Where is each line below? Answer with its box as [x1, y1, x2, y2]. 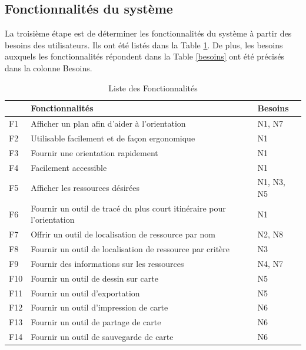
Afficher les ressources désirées [31, 181, 140, 194]
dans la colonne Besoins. [5, 61, 92, 74]
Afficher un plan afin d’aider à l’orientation [31, 117, 186, 130]
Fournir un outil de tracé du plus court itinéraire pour [31, 202, 226, 214]
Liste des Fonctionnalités [108, 81, 198, 94]
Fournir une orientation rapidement [31, 146, 158, 159]
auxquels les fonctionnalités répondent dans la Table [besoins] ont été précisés [5, 50, 285, 62]
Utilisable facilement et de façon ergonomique [31, 131, 195, 144]
